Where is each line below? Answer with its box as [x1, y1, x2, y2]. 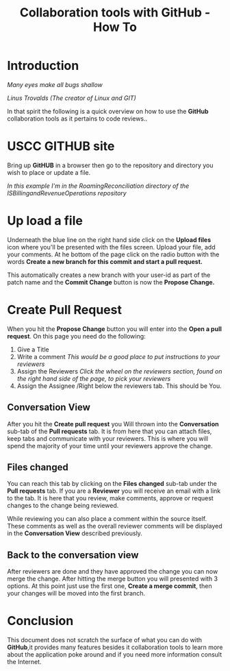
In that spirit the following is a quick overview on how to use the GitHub [7, 107, 209, 115]
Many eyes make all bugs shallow [7, 80, 103, 88]
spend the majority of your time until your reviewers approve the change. [7, 441, 213, 450]
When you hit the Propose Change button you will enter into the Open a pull [7, 324, 222, 333]
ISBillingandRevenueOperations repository [7, 188, 127, 197]
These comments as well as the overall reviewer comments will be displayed [7, 522, 222, 530]
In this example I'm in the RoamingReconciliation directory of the [7, 182, 190, 190]
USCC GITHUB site [7, 138, 115, 154]
